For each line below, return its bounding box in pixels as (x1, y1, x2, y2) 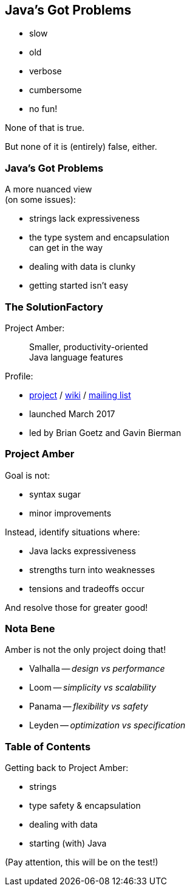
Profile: (5, 370, 33, 381)
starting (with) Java (29, 838, 107, 849)
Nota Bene (5, 622, 55, 635)
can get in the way (29, 242, 103, 253)
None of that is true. (5, 122, 85, 133)
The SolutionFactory (5, 300, 103, 313)
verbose (29, 66, 62, 77)
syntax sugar (29, 488, 81, 499)
